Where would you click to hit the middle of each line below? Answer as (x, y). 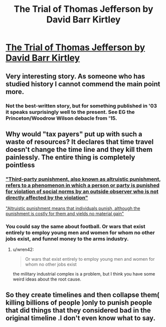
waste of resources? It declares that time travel (80, 142)
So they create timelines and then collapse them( (83, 295)
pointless (20, 165)
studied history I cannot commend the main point (83, 84)
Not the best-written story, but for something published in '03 (81, 106)
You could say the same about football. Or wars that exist (75, 227)
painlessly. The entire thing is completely (70, 157)
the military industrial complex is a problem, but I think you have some (84, 274)
